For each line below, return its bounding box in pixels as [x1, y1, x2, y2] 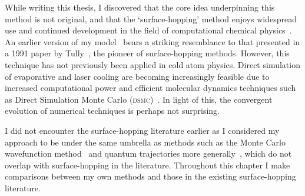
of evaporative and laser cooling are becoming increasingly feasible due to [5, 70, 270, 82]
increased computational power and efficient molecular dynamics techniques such [5, 82, 296, 94]
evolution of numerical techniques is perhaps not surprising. [5, 104, 220, 117]
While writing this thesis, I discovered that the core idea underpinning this [5, 1, 275, 13]
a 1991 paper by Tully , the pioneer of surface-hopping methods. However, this [5, 47, 290, 59]
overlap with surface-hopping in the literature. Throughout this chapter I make [5, 158, 290, 171]
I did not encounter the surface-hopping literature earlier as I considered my [5, 124, 280, 136]
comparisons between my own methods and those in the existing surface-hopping [5, 170, 296, 183]
